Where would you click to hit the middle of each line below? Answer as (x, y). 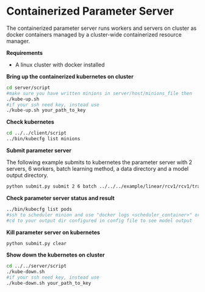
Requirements (25, 52)
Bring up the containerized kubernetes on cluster (70, 76)
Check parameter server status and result (60, 198)
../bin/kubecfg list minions (43, 139)
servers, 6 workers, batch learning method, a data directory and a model (98, 169)
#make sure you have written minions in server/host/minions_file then (99, 93)
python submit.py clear (37, 243)
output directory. (27, 176)
